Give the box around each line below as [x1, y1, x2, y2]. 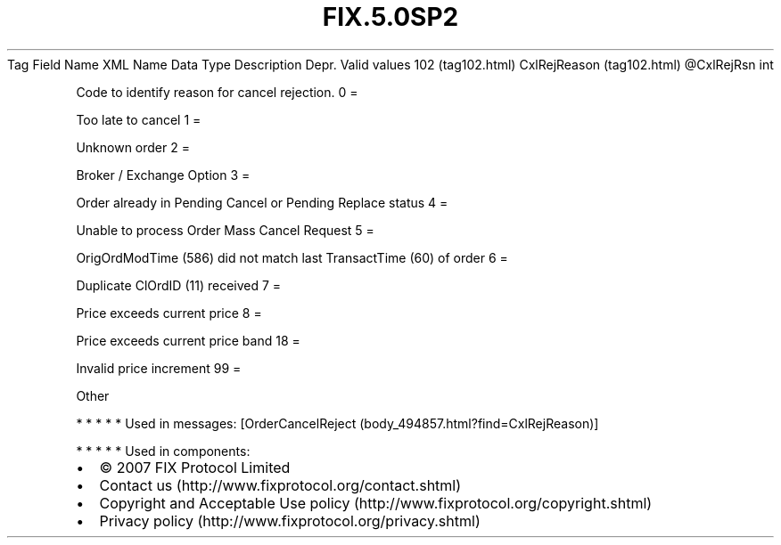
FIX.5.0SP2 [322, 2, 459, 32]
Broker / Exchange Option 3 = [76, 167, 251, 183]
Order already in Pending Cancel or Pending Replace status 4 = [76, 194, 448, 210]
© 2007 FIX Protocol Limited [99, 458, 291, 476]
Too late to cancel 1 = [76, 111, 201, 127]
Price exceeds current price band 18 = [76, 332, 300, 348]
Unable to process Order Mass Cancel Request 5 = [76, 222, 374, 238]
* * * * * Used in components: [76, 443, 251, 459]
